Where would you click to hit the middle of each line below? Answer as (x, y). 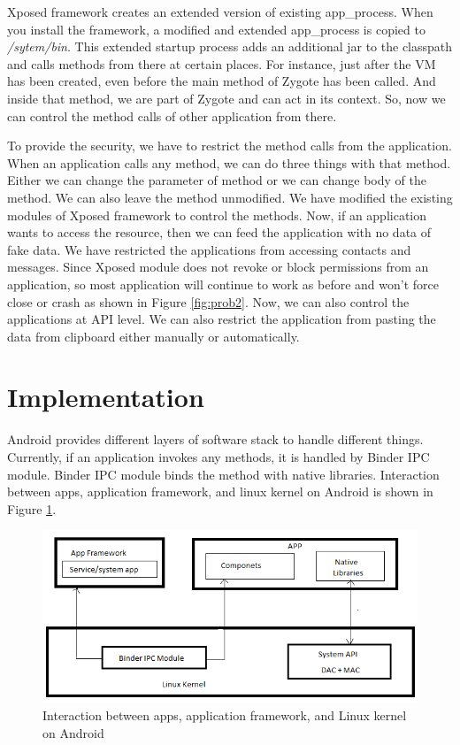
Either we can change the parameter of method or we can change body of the (217, 180)
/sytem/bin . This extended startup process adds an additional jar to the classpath (230, 46)
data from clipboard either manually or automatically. (153, 336)
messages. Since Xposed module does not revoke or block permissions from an (218, 267)
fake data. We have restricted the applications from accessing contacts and (209, 249)
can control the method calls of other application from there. (172, 115)
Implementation (106, 397)
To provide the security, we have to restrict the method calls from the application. (230, 146)
